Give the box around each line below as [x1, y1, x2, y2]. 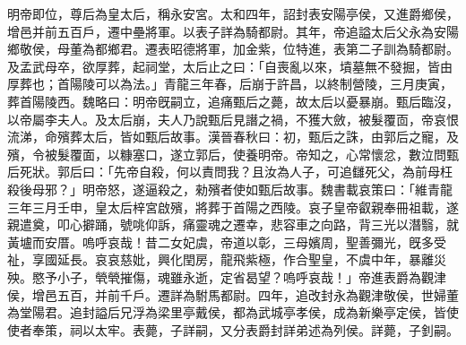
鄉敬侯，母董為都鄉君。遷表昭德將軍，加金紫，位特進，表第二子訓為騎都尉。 [7, 39, 459, 58]
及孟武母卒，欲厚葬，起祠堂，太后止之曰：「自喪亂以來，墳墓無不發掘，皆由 [7, 56, 453, 75]
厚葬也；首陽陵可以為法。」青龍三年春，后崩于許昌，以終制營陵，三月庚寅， [7, 74, 453, 93]
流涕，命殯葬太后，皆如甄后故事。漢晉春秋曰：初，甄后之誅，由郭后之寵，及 [7, 127, 459, 146]
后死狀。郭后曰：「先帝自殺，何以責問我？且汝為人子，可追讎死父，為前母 [7, 162, 440, 181]
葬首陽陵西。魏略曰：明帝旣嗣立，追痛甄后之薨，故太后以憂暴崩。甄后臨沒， [7, 91, 459, 110]
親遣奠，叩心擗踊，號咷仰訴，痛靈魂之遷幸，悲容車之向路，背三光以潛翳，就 [7, 215, 459, 234]
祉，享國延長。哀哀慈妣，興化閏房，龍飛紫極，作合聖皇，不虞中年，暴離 [7, 250, 434, 269]
